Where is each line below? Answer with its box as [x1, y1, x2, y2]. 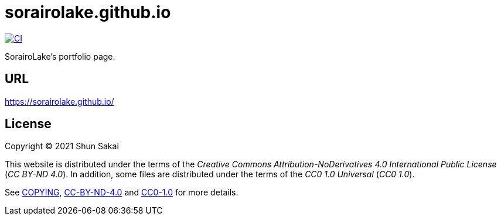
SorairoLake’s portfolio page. [5, 51, 115, 61]
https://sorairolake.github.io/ [5, 96, 114, 106]
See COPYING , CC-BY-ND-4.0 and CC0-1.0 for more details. [5, 187, 238, 198]
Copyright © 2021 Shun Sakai [5, 141, 119, 152]
